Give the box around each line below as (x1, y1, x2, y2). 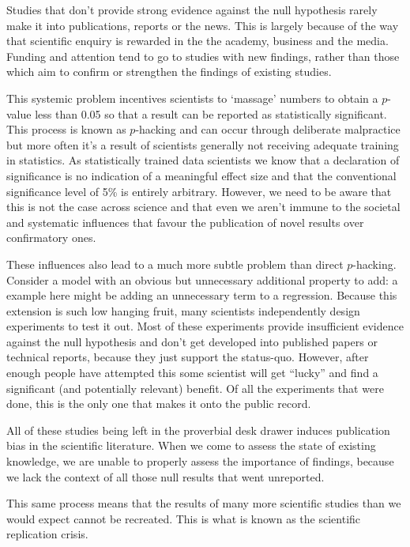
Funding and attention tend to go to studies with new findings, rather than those (6, 47, 400, 64)
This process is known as (6, 121, 126, 138)
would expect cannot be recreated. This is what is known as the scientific (6, 510, 361, 526)
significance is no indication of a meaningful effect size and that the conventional (6, 167, 397, 183)
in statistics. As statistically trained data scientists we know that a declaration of (6, 152, 400, 168)
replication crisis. (6, 526, 88, 542)
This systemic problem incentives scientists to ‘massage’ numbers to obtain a (6, 89, 378, 106)
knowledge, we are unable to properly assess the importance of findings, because (6, 453, 394, 470)
